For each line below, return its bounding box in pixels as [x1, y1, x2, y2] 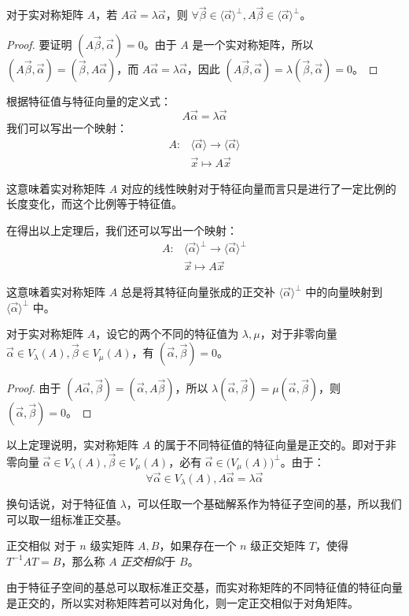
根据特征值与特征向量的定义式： [6, 92, 171, 109]
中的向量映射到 [305, 284, 383, 300]
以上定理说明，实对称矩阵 [6, 436, 138, 453]
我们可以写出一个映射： [6, 119, 127, 135]
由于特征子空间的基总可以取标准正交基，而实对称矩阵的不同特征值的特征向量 [6, 579, 403, 596]
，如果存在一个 [159, 537, 237, 554]
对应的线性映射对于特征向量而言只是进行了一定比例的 [120, 180, 396, 196]
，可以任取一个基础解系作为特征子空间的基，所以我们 [126, 495, 402, 511]
